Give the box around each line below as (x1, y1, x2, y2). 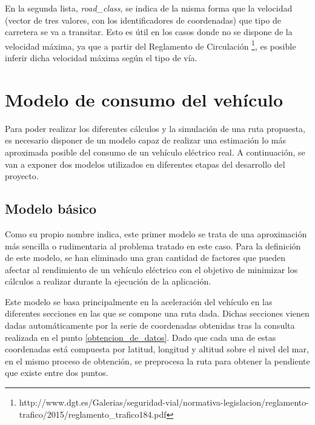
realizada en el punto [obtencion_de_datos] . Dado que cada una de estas (5, 331, 276, 343)
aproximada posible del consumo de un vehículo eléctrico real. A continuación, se (5, 145, 305, 158)
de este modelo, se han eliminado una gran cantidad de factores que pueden (5, 251, 286, 264)
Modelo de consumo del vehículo (5, 87, 283, 111)
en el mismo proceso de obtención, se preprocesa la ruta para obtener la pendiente (5, 354, 310, 367)
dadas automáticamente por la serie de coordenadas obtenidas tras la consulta (5, 319, 295, 332)
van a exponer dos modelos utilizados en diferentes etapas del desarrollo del (5, 157, 285, 170)
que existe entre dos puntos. (5, 366, 108, 379)
